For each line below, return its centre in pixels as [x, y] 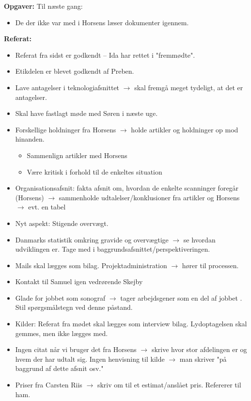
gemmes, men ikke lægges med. [62, 333]
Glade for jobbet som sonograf [60, 297]
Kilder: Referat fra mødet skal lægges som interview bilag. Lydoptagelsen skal [131, 324]
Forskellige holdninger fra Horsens [66, 129]
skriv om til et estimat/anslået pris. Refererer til [169, 385]
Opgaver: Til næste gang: [43, 6]
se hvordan [199, 239]
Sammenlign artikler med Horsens [77, 155]
